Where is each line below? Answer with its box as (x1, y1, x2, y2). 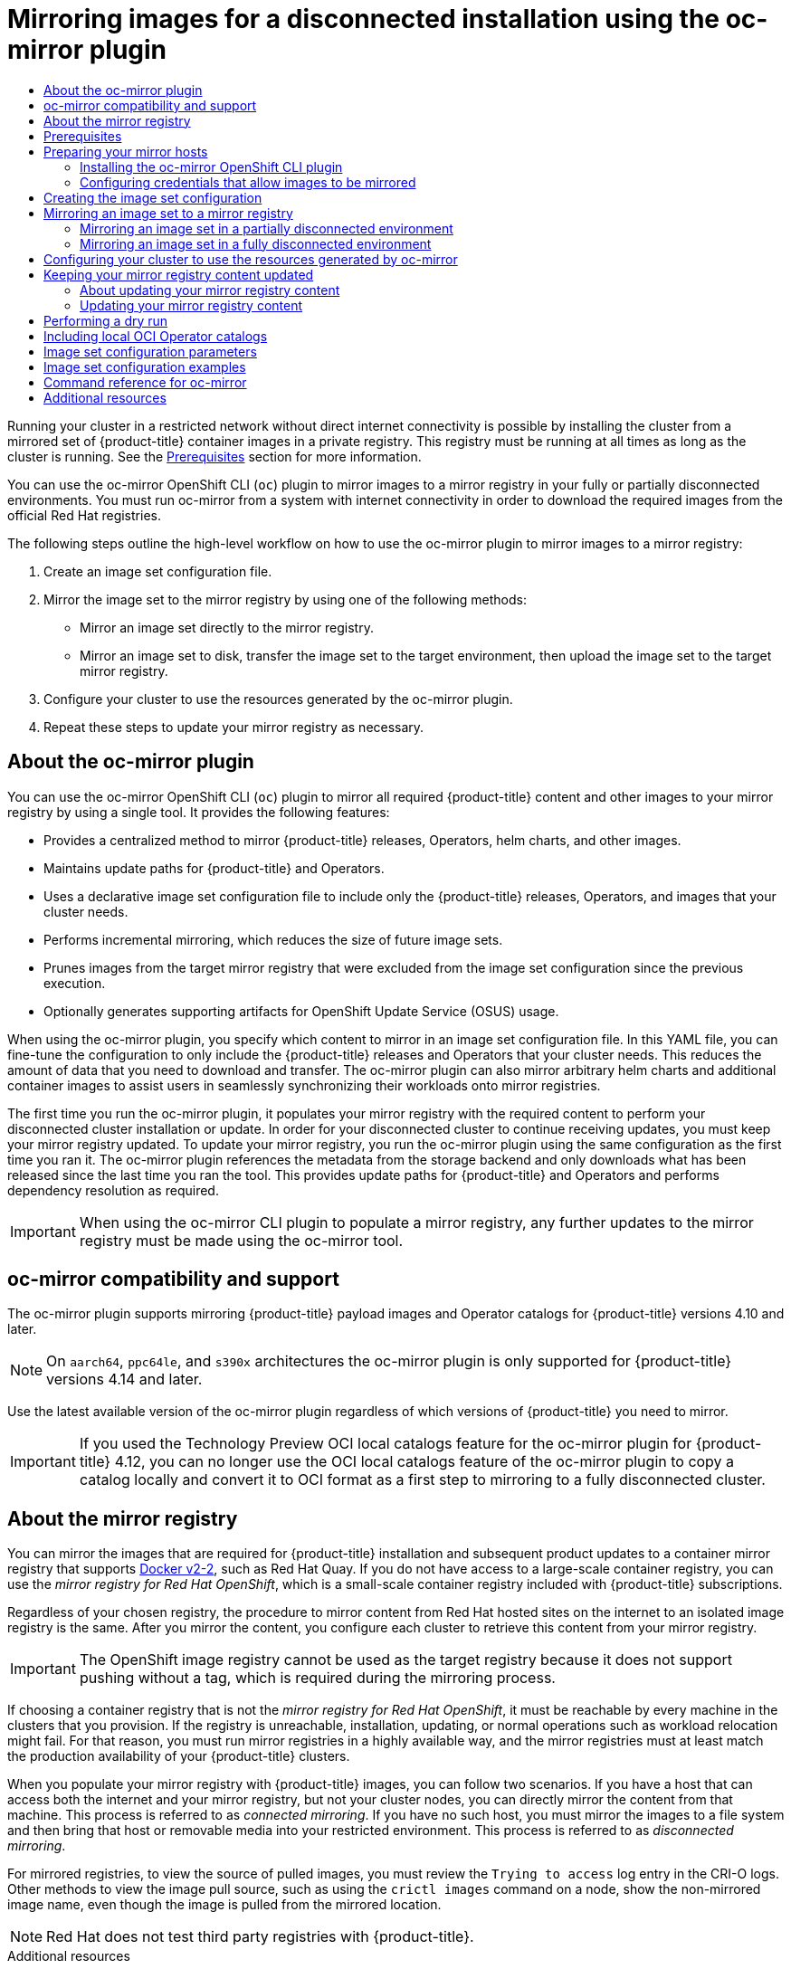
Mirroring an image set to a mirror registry (43, 205, 293, 221)
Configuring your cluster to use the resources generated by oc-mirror (43, 251, 458, 267)
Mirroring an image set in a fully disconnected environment (80, 235, 432, 252)
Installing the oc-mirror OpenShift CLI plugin (80, 158, 343, 175)
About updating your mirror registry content (80, 281, 340, 298)
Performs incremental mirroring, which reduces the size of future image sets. (43, 931, 503, 947)
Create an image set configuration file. (43, 563, 272, 579)
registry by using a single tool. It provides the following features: (7, 804, 390, 820)
